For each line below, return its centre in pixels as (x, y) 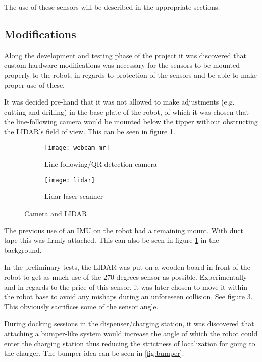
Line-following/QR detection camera (101, 164)
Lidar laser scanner (74, 196)
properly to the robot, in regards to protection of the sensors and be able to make (131, 74)
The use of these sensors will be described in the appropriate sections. (112, 7)
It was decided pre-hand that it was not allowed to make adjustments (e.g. (119, 102)
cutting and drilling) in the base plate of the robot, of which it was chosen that (126, 111)
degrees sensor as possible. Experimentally (182, 277)
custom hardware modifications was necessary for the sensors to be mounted (122, 65)
